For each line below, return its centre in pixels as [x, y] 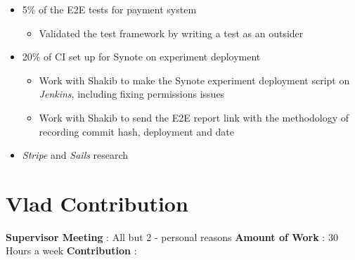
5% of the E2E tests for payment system [109, 9]
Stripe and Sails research [75, 155]
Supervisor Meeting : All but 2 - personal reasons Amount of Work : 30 [172, 236]
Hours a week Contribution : [71, 251]
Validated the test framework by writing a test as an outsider [171, 33]
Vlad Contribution [97, 203]
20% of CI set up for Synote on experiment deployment [141, 57]
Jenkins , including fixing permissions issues [132, 94]
